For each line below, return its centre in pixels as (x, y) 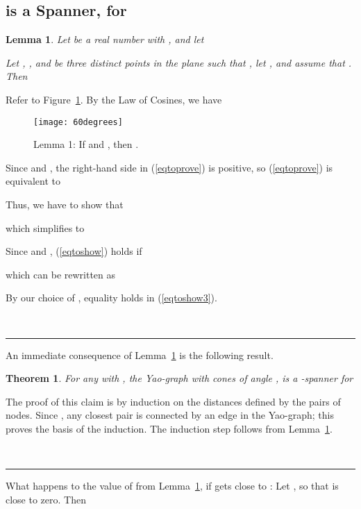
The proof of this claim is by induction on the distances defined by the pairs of (173, 401)
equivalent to (33, 181)
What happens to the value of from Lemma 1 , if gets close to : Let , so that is (172, 486)
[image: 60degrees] (78, 122)
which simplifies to (45, 227)
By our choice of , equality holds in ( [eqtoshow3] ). (111, 298)
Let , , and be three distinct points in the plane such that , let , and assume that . (179, 62)
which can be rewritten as (61, 274)
